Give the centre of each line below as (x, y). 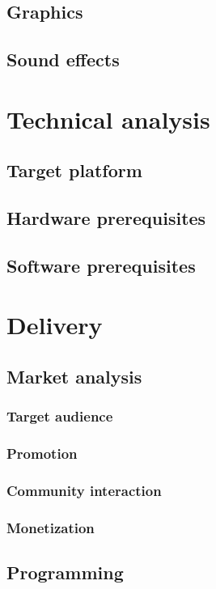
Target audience (60, 416)
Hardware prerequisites (106, 218)
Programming (65, 572)
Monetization (51, 527)
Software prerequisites (101, 265)
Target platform (74, 170)
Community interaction (84, 491)
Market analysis (74, 377)
